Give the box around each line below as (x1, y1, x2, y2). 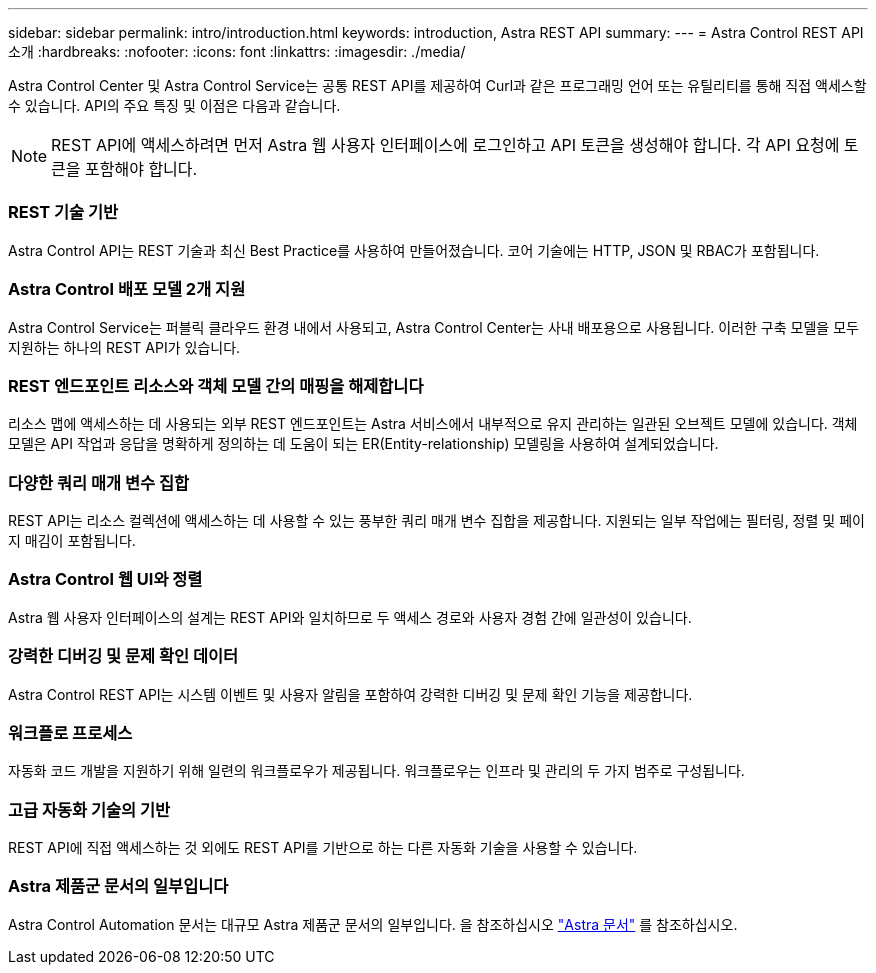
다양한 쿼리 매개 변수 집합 (8, 472, 190, 493)
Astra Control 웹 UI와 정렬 (8, 569, 203, 590)
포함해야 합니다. (85, 159, 198, 179)
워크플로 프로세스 (8, 722, 133, 743)
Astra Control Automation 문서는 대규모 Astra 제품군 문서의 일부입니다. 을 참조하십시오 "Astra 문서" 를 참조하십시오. (8, 915, 738, 933)
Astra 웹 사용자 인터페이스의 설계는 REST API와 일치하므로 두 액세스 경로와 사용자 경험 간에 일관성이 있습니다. (8, 608, 692, 626)
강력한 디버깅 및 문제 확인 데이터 (8, 646, 239, 667)
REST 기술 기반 (8, 202, 119, 223)
